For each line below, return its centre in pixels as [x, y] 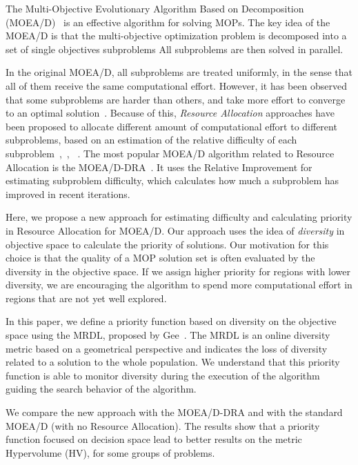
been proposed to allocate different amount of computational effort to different [171, 126]
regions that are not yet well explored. [86, 298]
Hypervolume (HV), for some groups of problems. [110, 452]
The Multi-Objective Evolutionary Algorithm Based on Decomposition [155, 8]
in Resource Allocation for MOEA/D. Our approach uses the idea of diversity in [175, 230]
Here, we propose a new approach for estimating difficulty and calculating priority [179, 217]
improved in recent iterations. [68, 194]
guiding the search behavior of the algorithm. [101, 389]
